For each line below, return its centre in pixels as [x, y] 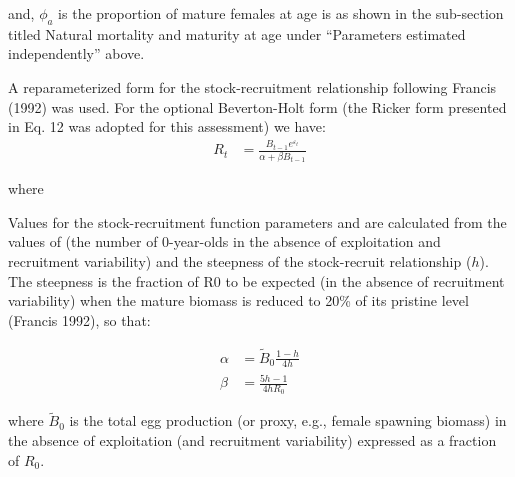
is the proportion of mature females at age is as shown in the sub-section [281, 13]
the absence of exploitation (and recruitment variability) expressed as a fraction [252, 440]
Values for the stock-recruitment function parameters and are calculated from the [257, 221]
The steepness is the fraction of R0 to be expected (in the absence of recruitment [256, 280]
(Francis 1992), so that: [79, 319]
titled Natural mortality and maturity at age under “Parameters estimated [237, 33]
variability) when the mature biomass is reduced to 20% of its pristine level [238, 300]
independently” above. [76, 53]
